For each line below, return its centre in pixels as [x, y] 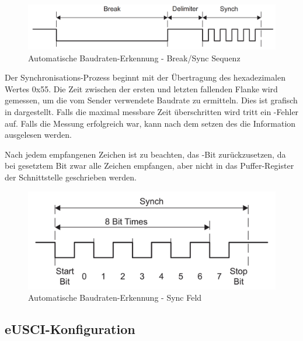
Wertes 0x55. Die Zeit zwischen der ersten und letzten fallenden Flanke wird [141, 88]
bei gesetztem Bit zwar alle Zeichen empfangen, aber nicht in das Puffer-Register [149, 166]
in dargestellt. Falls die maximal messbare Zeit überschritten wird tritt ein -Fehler [152, 112]
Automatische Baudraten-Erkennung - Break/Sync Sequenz [134, 58]
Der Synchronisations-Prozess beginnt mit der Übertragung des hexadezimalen [145, 77]
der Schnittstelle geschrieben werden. [71, 177]
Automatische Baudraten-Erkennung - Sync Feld [115, 297]
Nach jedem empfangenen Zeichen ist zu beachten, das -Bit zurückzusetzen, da [145, 154]
